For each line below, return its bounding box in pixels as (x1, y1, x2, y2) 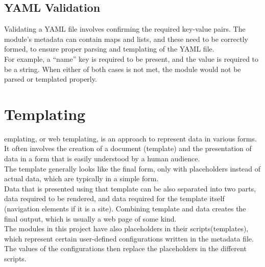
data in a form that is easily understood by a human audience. (4, 153, 200, 164)
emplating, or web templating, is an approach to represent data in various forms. (4, 133, 257, 143)
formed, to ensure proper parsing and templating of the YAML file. (4, 43, 214, 54)
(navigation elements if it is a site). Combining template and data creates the (4, 203, 246, 214)
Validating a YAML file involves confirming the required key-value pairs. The (4, 23, 246, 34)
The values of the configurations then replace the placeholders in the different (4, 243, 247, 254)
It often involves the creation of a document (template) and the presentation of (4, 143, 252, 154)
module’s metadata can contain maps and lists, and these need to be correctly (4, 33, 248, 44)
